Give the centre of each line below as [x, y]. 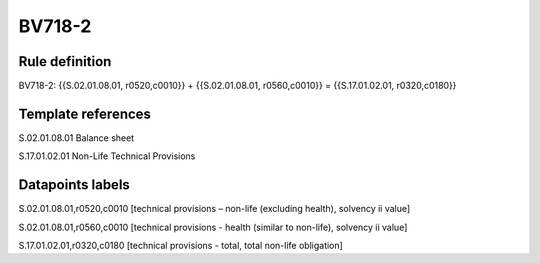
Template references [85, 113]
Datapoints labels [74, 185]
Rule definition [65, 61]
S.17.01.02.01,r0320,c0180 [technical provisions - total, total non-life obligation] [181, 246]
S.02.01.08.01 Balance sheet [76, 137]
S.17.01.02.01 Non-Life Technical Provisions [107, 156]
